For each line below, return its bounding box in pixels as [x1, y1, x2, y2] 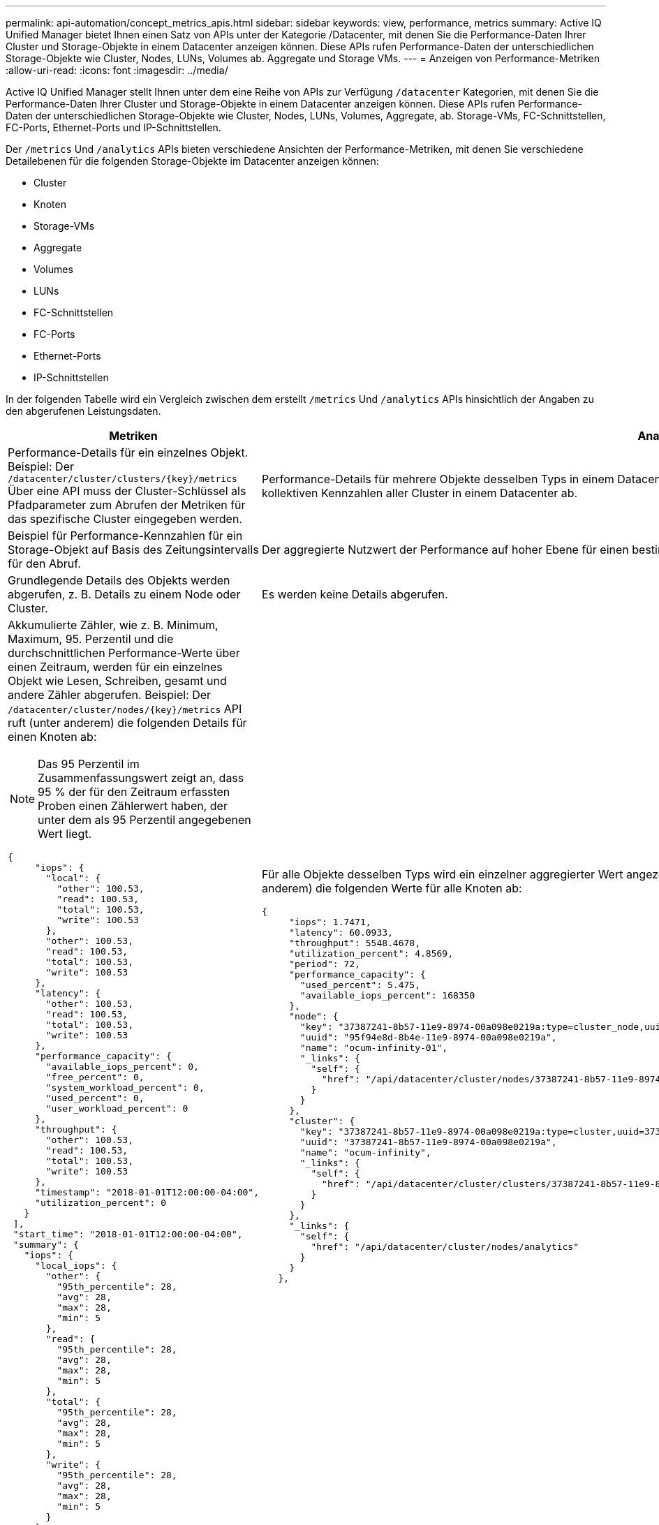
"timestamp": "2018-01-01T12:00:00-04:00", [35, 1187, 260, 1198]
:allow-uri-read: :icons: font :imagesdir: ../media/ [6, 64, 228, 76]
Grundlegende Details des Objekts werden [8, 573, 230, 587]
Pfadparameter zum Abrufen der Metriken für [8, 498, 246, 512]
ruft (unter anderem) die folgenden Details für [8, 716, 247, 730]
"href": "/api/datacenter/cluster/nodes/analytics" [311, 1242, 579, 1252]
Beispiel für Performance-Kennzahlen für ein [8, 529, 243, 543]
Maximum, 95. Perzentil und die [8, 632, 174, 646]
